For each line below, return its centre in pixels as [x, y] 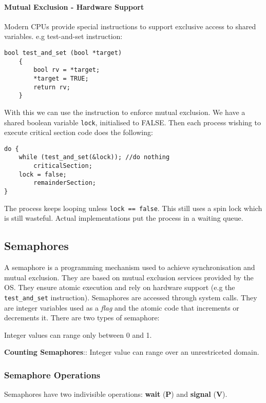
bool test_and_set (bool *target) [63, 53]
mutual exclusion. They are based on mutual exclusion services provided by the [129, 277]
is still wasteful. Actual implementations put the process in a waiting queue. [124, 218]
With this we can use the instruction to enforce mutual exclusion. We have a [125, 112]
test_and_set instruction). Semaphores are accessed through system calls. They [131, 297]
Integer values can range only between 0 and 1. [78, 334]
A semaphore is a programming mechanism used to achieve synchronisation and [130, 267]
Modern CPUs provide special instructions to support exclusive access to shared [130, 26]
